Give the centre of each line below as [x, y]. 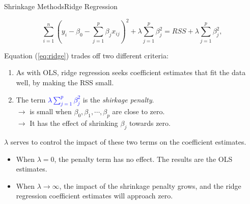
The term [31, 99]
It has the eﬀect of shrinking [74, 123]
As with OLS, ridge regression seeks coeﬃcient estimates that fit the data [131, 72]
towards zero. [150, 123]
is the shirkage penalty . [118, 99]
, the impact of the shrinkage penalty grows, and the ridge [150, 185]
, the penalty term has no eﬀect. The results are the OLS [143, 159]
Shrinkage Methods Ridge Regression [61, 6]
